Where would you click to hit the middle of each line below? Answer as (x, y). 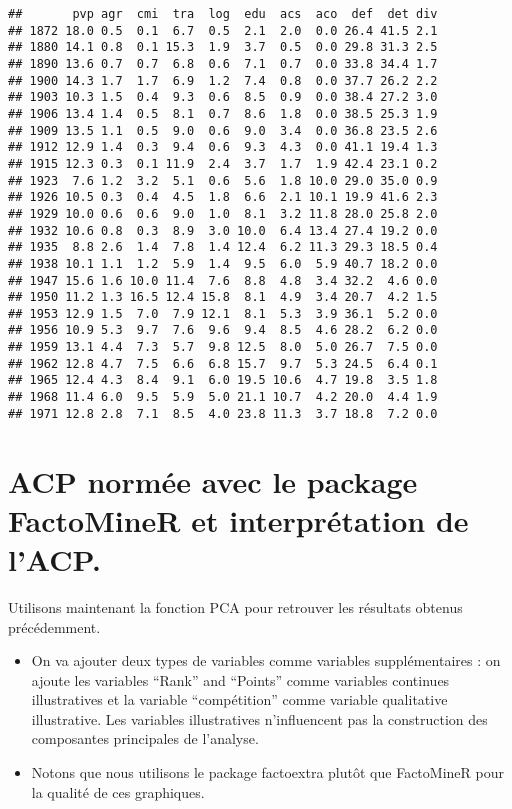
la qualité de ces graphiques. (118, 791)
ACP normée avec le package (213, 480)
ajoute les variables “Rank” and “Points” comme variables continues (240, 679)
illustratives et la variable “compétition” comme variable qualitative (239, 699)
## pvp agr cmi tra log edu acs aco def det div (223, 14)
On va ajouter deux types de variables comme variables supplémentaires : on (266, 660)
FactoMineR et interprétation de (238, 519)
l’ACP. (54, 558)
